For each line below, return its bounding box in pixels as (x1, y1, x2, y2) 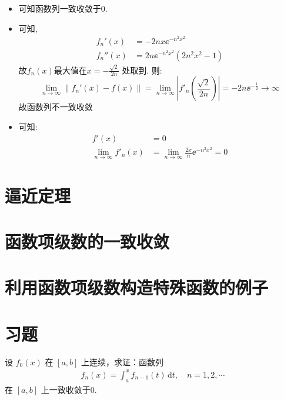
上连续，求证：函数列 (81, 355, 164, 368)
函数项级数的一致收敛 (5, 229, 170, 254)
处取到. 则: (122, 64, 162, 76)
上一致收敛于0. (41, 383, 97, 395)
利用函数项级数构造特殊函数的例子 (5, 275, 269, 299)
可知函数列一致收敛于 (18, 2, 101, 14)
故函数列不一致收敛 (18, 101, 93, 113)
